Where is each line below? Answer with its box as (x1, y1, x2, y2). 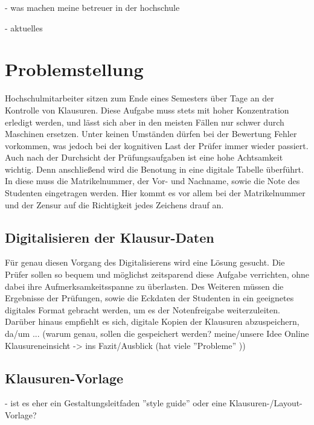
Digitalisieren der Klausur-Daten (5, 228, 214, 246)
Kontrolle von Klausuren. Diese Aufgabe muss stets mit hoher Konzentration (5, 103, 289, 116)
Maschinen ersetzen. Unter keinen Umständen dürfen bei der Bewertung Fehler (5, 127, 297, 140)
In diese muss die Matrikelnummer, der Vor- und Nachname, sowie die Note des (5, 174, 300, 187)
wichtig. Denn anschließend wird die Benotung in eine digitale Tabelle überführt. (5, 162, 304, 175)
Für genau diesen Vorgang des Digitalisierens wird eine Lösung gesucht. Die (5, 256, 285, 269)
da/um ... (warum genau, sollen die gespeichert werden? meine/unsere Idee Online (5, 327, 309, 340)
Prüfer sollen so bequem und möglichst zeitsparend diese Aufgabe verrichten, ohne (5, 268, 309, 281)
